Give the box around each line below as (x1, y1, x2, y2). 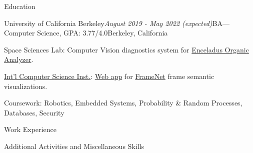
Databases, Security (4, 107, 64, 117)
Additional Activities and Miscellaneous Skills (4, 140, 144, 151)
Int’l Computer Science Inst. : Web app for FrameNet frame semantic (4, 70, 214, 81)
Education (4, 1, 35, 11)
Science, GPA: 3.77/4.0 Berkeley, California (37, 27, 168, 38)
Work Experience (4, 124, 56, 134)
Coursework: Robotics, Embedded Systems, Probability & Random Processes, (4, 97, 242, 108)
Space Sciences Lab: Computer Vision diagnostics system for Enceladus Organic (4, 44, 249, 54)
